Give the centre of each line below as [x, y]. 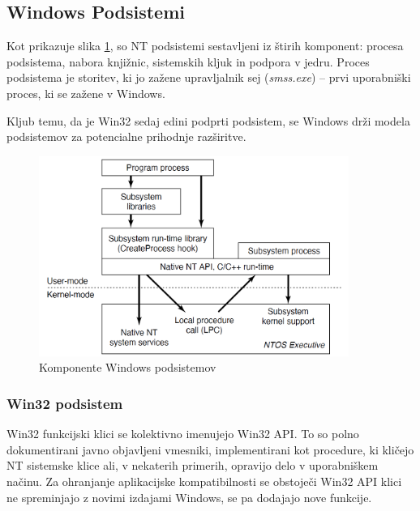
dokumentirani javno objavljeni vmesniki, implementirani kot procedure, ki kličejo [210, 449]
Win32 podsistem [65, 403]
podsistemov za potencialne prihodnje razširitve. [126, 136]
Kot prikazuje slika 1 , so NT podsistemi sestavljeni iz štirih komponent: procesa [205, 46]
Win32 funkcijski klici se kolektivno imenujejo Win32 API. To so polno [183, 434]
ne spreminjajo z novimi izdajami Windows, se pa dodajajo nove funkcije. [189, 497]
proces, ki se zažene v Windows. [86, 93]
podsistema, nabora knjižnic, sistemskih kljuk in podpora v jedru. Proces [188, 61]
